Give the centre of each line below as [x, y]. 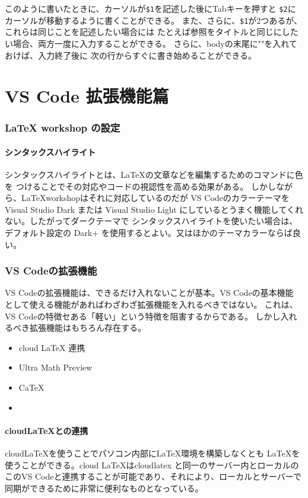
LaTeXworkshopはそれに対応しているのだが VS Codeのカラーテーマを [155, 198]
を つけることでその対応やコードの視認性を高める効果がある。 [127, 186]
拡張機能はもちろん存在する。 [88, 328]
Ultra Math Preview [55, 367]
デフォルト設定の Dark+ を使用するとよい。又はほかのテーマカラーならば [149, 233]
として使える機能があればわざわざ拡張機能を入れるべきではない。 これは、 [151, 304]
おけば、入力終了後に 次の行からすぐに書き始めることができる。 [131, 55]
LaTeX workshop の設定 [63, 128]
